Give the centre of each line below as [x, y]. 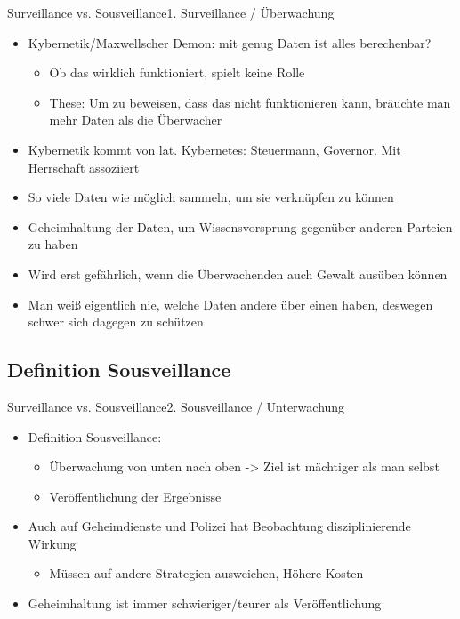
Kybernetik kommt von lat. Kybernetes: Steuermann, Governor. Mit [214, 149]
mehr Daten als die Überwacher [136, 120]
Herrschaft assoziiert [84, 167]
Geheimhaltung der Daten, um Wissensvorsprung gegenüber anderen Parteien [240, 226]
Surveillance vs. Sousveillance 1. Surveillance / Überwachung [171, 12]
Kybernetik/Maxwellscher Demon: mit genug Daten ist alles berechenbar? [230, 42]
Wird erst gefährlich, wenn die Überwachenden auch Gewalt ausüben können [238, 273]
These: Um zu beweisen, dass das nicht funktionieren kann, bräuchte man [250, 102]
